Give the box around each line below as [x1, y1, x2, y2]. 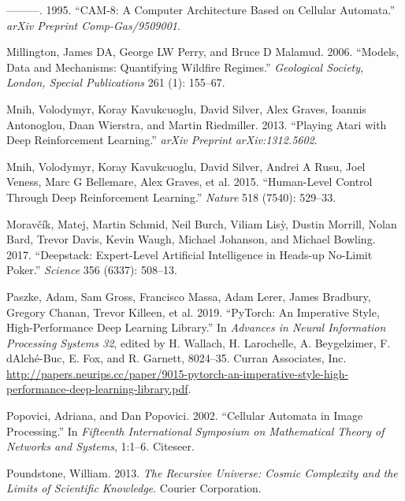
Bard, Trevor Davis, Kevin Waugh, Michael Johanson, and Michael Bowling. [6, 231, 376, 247]
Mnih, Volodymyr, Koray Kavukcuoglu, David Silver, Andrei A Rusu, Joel [6, 158, 366, 174]
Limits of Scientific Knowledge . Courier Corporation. [6, 480, 262, 496]
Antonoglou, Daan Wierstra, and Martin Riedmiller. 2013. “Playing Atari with [6, 116, 387, 132]
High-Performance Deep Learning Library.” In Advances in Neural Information [6, 319, 386, 336]
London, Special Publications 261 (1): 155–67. [6, 74, 225, 91]
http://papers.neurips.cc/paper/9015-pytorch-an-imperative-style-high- [6, 365, 349, 381]
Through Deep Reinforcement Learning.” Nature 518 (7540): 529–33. [6, 188, 336, 205]
